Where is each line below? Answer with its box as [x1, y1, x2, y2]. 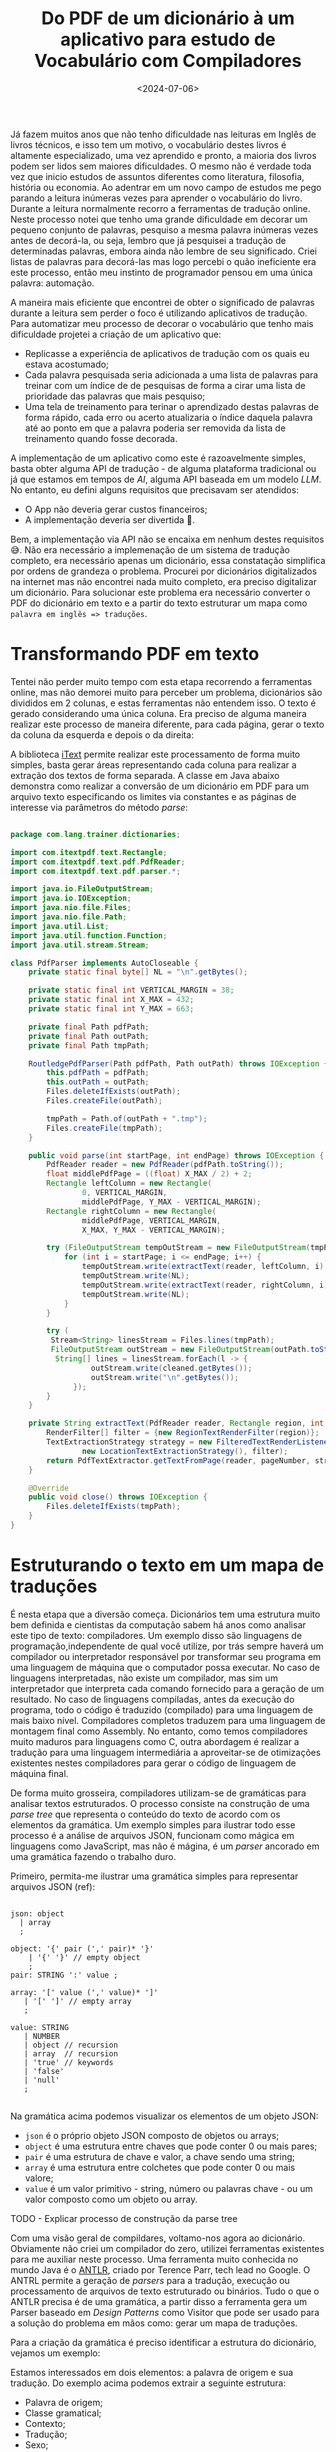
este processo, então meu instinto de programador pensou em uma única [10, 266, 313, 278]
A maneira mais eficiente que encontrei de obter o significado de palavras [10, 296, 315, 308]
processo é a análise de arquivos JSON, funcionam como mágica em [10, 1829, 295, 1841]
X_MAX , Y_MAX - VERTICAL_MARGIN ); [81, 1225, 226, 1235]
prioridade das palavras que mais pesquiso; [24, 390, 206, 402]
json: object [10, 1908, 65, 1919]
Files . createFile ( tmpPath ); [46, 1123, 163, 1133]
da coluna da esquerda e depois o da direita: [10, 728, 195, 741]
